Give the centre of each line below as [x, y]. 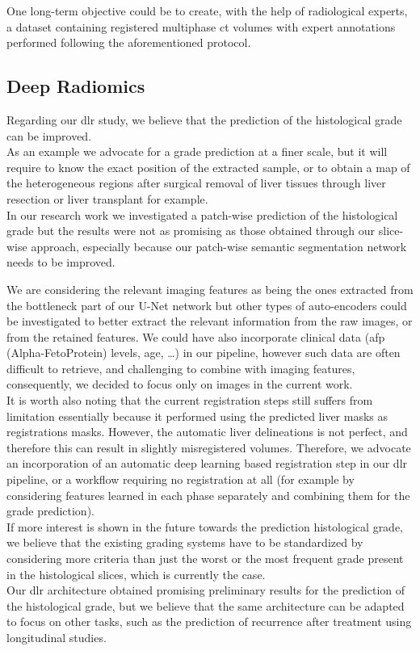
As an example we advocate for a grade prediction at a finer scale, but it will [197, 151]
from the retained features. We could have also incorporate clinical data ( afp [196, 336]
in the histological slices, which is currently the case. [136, 574]
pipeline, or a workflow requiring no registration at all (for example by [181, 479]
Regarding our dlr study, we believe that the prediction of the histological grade [204, 119]
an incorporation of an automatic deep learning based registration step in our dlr [207, 463]
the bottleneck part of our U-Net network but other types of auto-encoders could [207, 305]
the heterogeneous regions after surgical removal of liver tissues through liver [196, 183]
